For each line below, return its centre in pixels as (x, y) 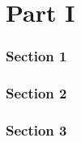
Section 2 (36, 93)
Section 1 (36, 56)
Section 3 (36, 129)
